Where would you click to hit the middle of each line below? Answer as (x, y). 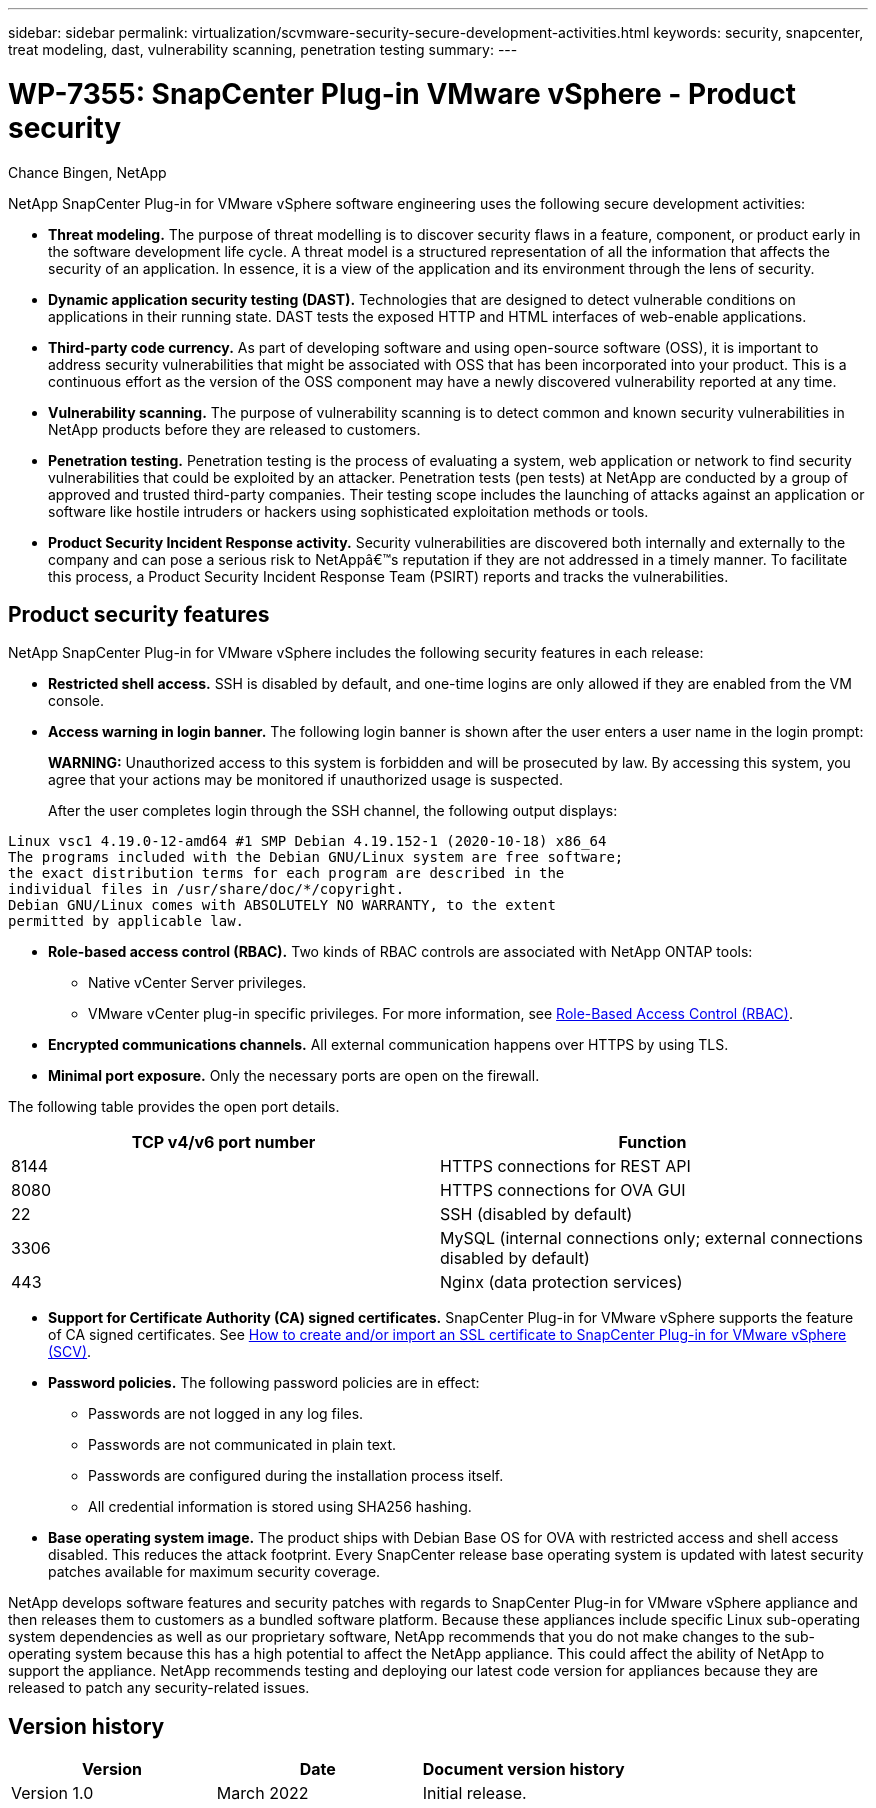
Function (652, 1142)
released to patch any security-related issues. (159, 1688)
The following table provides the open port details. (174, 1107)
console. (76, 701)
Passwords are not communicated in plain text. (242, 1445)
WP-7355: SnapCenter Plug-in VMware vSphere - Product (402, 93)
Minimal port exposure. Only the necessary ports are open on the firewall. (294, 1076)
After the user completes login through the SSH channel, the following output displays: (333, 811)
